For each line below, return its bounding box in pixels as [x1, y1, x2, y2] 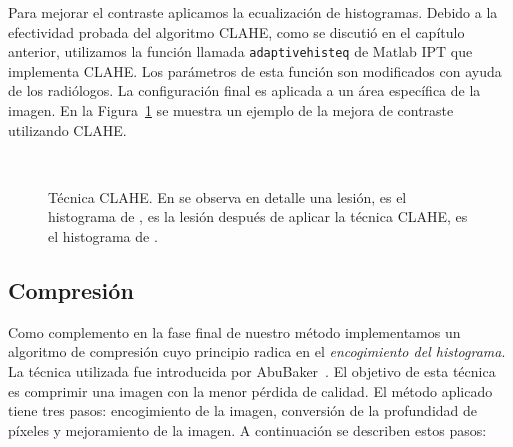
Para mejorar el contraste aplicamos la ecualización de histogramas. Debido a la [8, 2, 498, 22]
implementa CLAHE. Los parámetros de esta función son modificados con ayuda [8, 60, 502, 81]
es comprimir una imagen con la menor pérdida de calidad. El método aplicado [8, 380, 493, 401]
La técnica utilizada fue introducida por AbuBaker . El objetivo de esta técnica [8, 360, 496, 381]
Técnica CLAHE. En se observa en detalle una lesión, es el [48, 186, 407, 207]
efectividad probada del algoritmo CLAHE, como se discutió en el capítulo [8, 21, 465, 42]
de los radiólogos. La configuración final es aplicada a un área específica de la [8, 80, 481, 101]
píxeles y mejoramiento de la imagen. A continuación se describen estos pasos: [8, 419, 487, 440]
